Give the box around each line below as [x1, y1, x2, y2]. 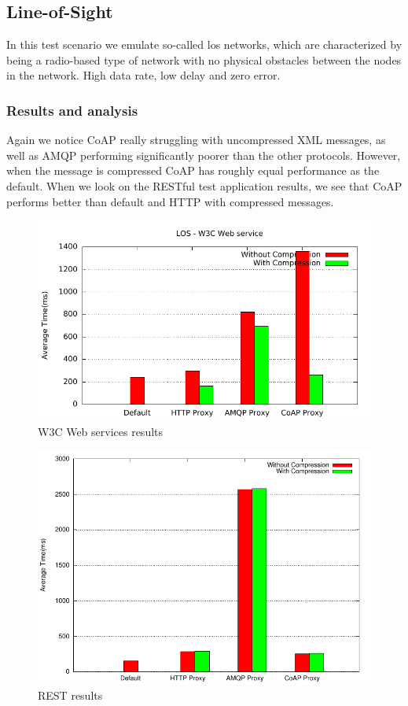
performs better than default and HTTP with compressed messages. [6, 193, 334, 209]
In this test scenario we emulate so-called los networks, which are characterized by [6, 36, 402, 53]
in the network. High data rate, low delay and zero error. [6, 67, 281, 83]
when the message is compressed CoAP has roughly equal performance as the [6, 162, 380, 179]
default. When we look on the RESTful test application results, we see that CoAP [6, 177, 402, 194]
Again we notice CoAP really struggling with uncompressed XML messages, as [6, 131, 386, 148]
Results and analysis [6, 100, 138, 120]
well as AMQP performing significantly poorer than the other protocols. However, [6, 146, 401, 163]
